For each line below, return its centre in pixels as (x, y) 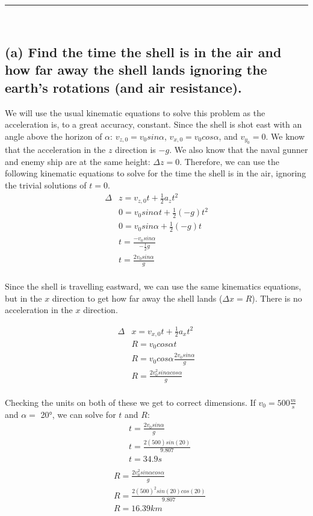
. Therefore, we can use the (229, 161)
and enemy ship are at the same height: (78, 161)
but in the (23, 298)
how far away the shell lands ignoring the (136, 70)
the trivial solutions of (46, 185)
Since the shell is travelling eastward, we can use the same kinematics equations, (153, 286)
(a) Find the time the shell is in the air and (143, 51)
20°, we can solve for (78, 414)
